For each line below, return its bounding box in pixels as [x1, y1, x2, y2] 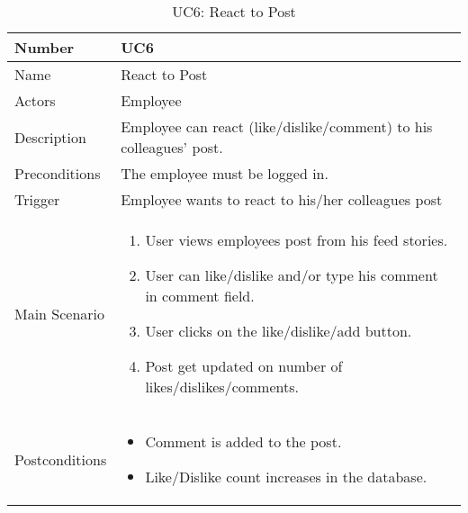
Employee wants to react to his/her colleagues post [121, 189, 443, 210]
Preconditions [14, 163, 101, 184]
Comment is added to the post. [145, 431, 342, 452]
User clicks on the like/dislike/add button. [145, 320, 412, 341]
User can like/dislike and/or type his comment [145, 265, 438, 285]
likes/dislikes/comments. [145, 376, 299, 397]
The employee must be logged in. [121, 163, 328, 184]
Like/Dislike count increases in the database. [145, 466, 427, 487]
